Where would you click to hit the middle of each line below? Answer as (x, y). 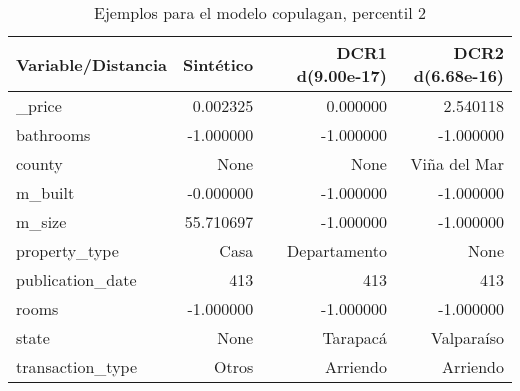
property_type (67, 250)
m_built (45, 192)
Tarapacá (354, 337)
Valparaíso (467, 337)
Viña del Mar (457, 163)
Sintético (218, 64)
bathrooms (53, 134)
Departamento (337, 250)
